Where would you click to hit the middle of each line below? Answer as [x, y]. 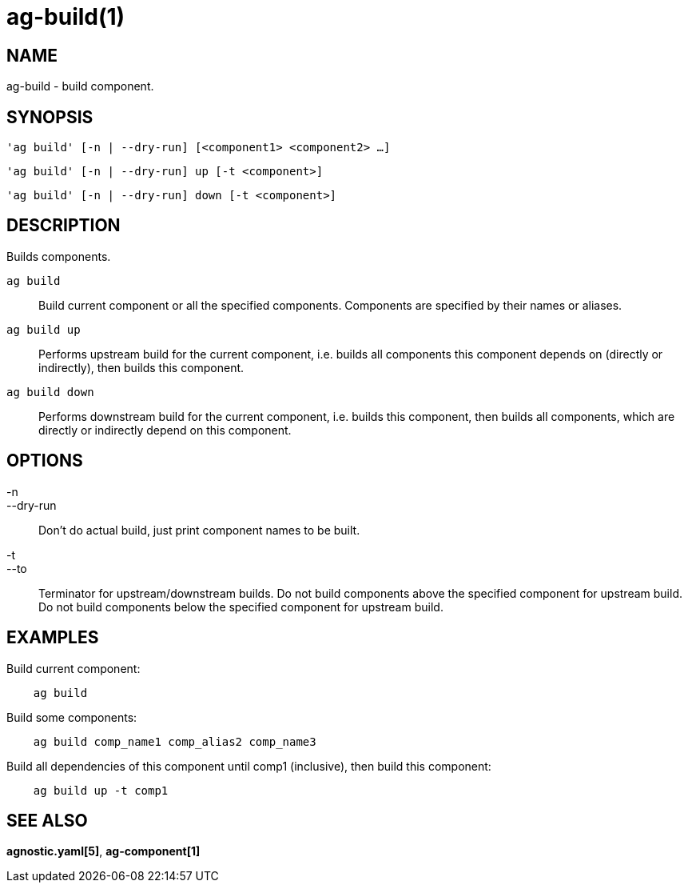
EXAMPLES [53, 638]
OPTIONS [45, 461]
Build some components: [72, 717]
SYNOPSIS [50, 117]
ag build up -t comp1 [101, 790]
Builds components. [59, 256]
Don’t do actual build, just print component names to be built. [199, 530]
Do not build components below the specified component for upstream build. [241, 607]
